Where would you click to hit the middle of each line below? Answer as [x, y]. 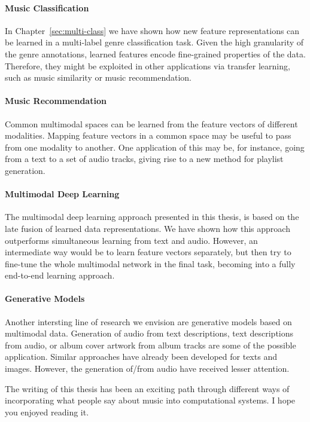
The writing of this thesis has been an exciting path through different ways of [147, 388]
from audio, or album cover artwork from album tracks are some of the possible [151, 345]
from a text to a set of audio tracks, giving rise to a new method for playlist [144, 159]
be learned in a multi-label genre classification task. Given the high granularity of [154, 42]
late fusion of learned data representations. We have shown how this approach [148, 228]
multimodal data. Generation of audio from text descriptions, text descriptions [149, 333]
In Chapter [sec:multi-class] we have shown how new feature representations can [152, 30]
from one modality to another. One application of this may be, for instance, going [155, 147]
